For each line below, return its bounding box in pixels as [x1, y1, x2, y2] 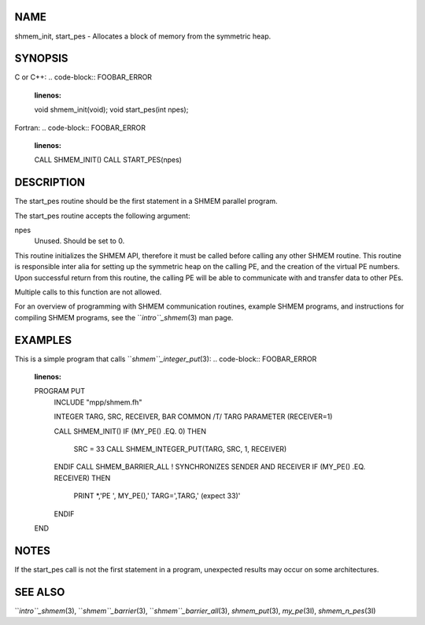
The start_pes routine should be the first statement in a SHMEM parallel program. [14, 197, 279, 206]
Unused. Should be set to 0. [34, 236, 125, 246]
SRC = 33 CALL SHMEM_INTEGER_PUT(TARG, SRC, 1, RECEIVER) [73, 445, 287, 454]
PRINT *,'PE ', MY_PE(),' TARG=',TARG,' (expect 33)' [73, 491, 241, 501]
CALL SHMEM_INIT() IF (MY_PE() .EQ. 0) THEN [54, 426, 206, 436]
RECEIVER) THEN [54, 473, 111, 483]
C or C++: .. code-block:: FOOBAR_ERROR [14, 72, 153, 82]
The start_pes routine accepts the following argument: [14, 211, 190, 220]
